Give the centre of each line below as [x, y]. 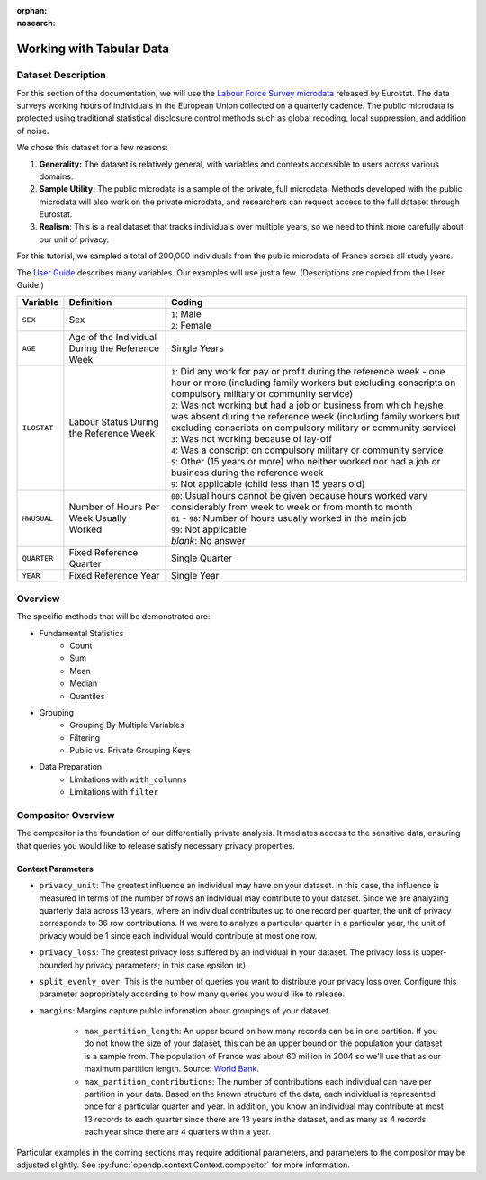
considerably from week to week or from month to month [292, 507]
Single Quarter [202, 558]
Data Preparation [71, 767]
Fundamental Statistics [81, 633]
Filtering [85, 737]
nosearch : [36, 23]
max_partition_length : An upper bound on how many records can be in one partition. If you [261, 1031]
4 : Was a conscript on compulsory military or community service [307, 450]
